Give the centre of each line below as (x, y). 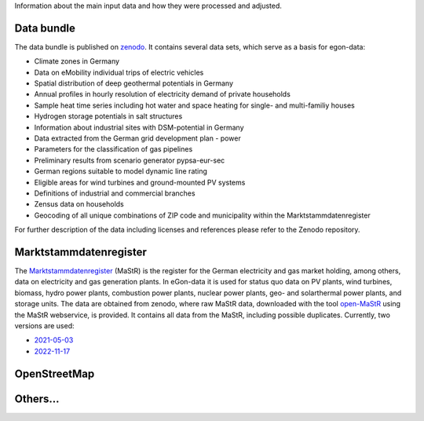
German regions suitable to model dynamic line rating (121, 171)
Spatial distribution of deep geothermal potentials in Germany (134, 83)
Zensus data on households (79, 204)
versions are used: (44, 326)
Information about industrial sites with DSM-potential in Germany (139, 127)
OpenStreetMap (55, 373)
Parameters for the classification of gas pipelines (113, 149)
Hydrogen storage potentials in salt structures (108, 116)
